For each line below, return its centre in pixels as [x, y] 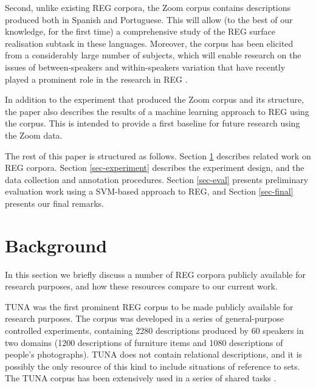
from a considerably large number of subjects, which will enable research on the [153, 55]
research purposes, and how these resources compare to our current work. [141, 286]
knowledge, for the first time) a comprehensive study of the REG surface [140, 31]
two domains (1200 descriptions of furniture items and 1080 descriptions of [144, 342]
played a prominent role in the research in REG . [96, 79]
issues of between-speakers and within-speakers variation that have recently [145, 67]
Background [56, 245]
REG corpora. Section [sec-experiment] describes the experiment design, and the [155, 168]
